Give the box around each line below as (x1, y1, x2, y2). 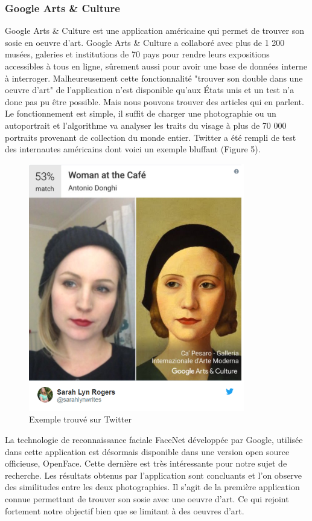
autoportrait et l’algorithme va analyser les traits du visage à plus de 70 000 (5, 118, 287, 131)
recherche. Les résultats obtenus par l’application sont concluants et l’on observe (5, 468, 302, 481)
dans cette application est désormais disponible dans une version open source (5, 445, 290, 458)
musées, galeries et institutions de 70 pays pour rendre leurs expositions (5, 48, 270, 60)
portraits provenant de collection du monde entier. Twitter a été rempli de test (5, 131, 296, 143)
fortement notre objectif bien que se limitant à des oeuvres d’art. (5, 504, 244, 517)
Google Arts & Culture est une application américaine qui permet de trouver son (5, 24, 305, 37)
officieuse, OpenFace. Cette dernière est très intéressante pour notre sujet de (5, 457, 287, 470)
